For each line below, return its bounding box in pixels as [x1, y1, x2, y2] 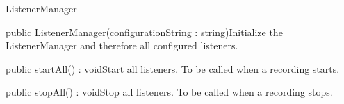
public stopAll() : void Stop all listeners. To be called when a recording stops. [6, 85, 333, 99]
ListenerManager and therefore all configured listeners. [6, 38, 238, 53]
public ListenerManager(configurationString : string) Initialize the [6, 24, 283, 39]
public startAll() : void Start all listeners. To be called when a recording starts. [6, 61, 340, 76]
